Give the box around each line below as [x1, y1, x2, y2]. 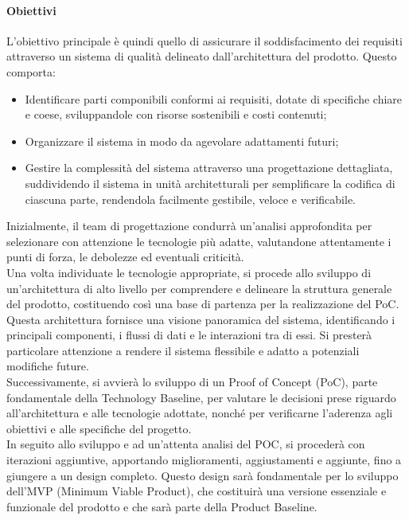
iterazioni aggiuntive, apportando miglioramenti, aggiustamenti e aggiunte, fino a [6, 452, 402, 468]
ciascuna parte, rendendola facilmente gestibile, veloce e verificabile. [25, 190, 356, 207]
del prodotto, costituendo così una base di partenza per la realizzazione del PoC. [6, 295, 399, 312]
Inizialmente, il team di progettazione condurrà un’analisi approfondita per [6, 217, 372, 234]
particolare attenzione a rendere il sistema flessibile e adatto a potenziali [6, 342, 360, 358]
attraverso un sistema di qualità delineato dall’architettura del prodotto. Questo [6, 48, 397, 65]
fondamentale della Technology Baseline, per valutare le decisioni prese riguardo [6, 389, 396, 405]
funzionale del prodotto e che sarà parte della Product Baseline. [6, 498, 317, 514]
